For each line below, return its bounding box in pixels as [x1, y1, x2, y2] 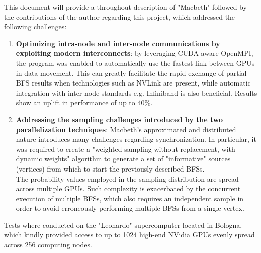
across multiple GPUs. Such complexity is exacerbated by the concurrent [16, 183, 241, 194]
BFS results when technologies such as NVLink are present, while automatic [16, 77, 251, 88]
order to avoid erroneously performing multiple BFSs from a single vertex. [16, 203, 244, 213]
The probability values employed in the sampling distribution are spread [16, 173, 239, 184]
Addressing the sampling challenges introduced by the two [16, 114, 223, 124]
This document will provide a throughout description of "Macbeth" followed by [4, 2, 247, 12]
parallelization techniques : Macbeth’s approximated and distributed [16, 124, 236, 134]
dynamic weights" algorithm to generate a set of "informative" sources [16, 153, 231, 164]
